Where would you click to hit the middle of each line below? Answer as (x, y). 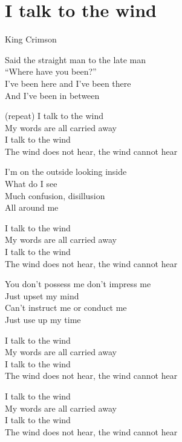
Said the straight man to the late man (76, 59)
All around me (32, 207)
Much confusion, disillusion (55, 195)
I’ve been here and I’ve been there (68, 83)
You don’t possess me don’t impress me (78, 284)
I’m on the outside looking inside (66, 172)
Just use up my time (43, 319)
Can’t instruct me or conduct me (66, 308)
